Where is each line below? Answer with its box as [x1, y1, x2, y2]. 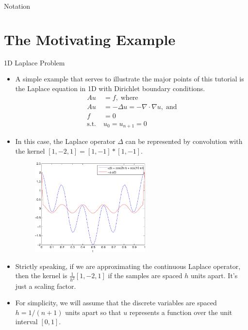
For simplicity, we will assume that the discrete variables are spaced [15, 297, 217, 307]
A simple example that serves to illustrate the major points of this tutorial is [15, 74, 244, 84]
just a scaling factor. [15, 281, 76, 291]
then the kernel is [15, 270, 67, 281]
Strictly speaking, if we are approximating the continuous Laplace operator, [15, 261, 241, 271]
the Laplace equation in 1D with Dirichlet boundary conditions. [15, 83, 205, 93]
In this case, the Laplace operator [15, 136, 116, 146]
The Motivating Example [4, 29, 176, 49]
